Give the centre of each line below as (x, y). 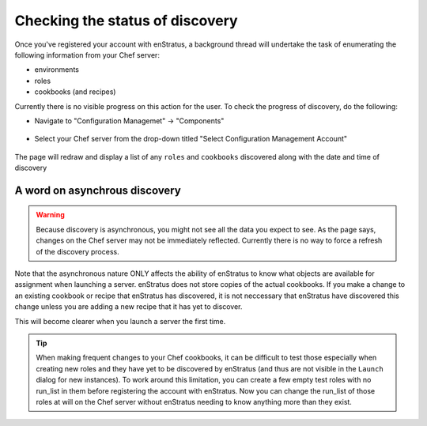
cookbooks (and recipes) (75, 92)
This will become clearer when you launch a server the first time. (120, 321)
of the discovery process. (77, 251)
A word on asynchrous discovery (98, 190)
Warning (50, 215)
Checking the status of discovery (126, 21)
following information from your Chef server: (87, 55)
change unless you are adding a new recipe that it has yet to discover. (128, 307)
